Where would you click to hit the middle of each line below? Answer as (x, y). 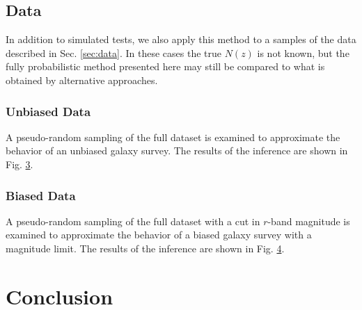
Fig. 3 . (19, 164)
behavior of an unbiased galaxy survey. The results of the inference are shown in (177, 150)
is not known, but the (303, 52)
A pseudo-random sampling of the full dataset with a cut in (133, 221)
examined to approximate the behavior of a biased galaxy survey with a (159, 235)
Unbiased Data (48, 111)
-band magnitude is (309, 221)
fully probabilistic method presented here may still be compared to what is (165, 66)
